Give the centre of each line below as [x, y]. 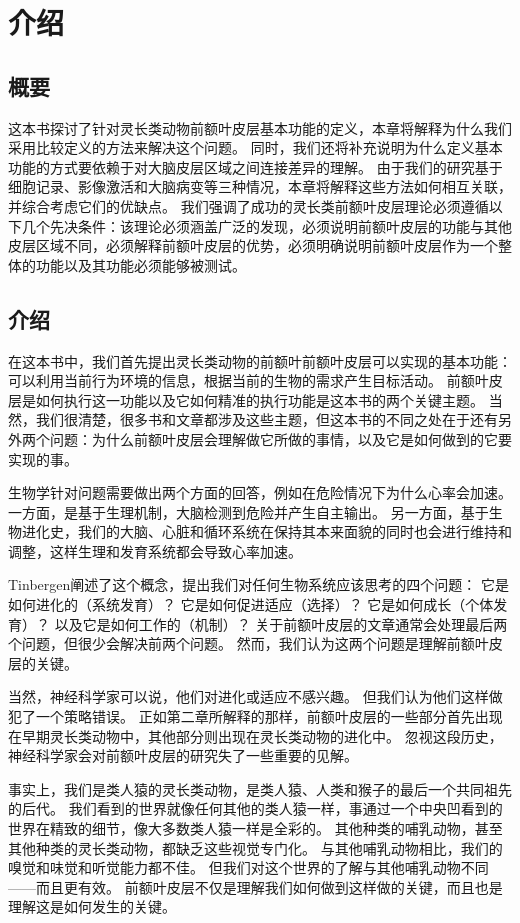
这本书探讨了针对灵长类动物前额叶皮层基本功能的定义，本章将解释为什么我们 [260, 127]
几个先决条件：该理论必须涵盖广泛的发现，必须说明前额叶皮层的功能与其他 [266, 225]
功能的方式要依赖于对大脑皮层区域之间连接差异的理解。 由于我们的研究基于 [255, 166]
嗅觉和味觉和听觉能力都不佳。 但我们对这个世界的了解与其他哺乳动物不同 [248, 867]
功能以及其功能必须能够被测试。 [140, 264]
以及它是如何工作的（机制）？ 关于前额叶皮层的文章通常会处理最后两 [281, 623]
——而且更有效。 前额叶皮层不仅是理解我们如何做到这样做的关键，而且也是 [255, 886]
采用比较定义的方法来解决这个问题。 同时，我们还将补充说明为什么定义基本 [255, 147]
